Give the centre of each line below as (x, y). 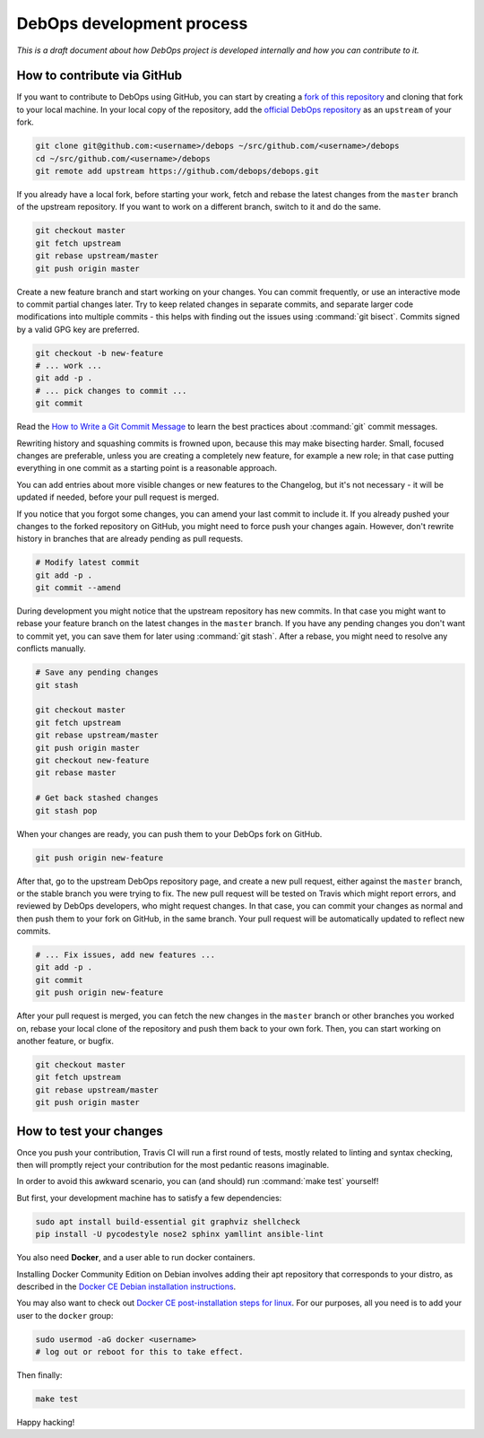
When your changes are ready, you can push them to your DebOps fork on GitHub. (169, 833)
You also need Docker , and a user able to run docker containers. (136, 1258)
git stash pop (66, 811)
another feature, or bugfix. (65, 1041)
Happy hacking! (46, 1423)
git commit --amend (78, 588)
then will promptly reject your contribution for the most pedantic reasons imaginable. (173, 1165)
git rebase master (76, 773)
